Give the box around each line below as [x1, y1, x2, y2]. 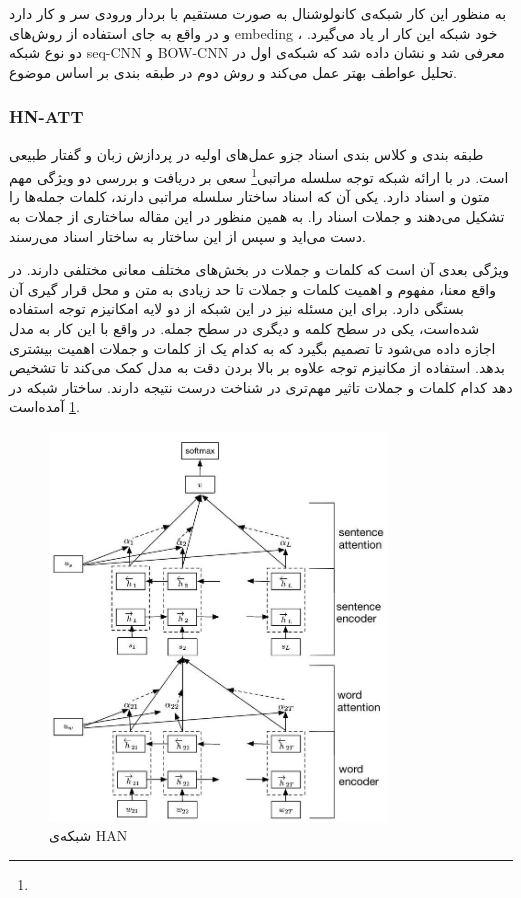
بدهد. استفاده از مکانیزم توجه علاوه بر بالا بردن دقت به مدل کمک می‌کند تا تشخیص [9, 357, 505, 378]
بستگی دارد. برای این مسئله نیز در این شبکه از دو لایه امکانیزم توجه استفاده [9, 298, 465, 319]
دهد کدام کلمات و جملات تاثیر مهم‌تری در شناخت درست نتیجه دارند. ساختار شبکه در [9, 376, 513, 397]
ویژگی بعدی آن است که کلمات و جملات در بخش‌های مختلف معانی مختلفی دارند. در [9, 259, 510, 280]
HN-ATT [9, 104, 84, 129]
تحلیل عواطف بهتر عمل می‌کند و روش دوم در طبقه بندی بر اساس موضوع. [9, 61, 457, 82]
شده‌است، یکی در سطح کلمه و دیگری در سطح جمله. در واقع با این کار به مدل [9, 318, 480, 338]
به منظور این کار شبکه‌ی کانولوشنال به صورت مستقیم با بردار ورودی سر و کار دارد [9, 3, 507, 23]
